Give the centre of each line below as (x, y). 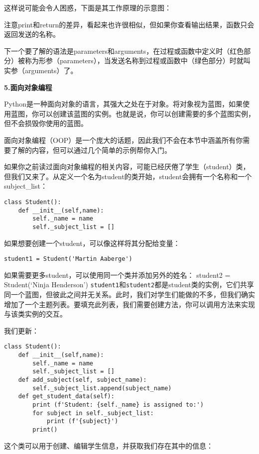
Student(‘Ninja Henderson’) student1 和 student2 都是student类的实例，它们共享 (129, 284)
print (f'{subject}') (82, 421)
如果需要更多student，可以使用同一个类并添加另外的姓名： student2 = (117, 275)
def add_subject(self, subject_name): (82, 380)
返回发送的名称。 (32, 34)
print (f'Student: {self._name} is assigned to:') (118, 405)
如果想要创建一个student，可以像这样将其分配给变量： (92, 243)
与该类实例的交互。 (35, 314)
